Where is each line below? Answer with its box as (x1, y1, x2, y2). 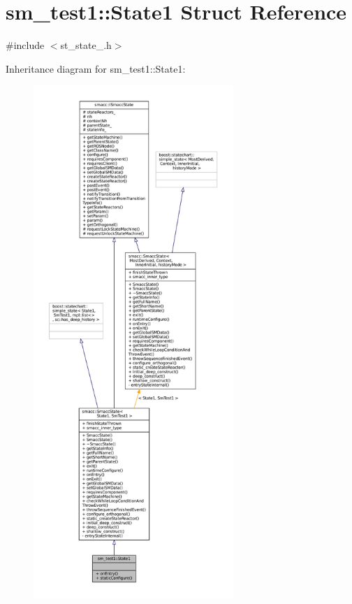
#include (6, 38, 45, 52)
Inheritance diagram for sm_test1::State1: (6, 61, 186, 75)
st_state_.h (60, 38, 112, 52)
